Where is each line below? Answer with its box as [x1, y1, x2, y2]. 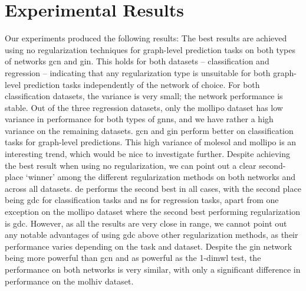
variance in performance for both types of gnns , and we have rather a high [5, 113, 274, 125]
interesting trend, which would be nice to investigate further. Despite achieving [5, 148, 290, 160]
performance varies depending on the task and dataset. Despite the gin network [5, 240, 292, 252]
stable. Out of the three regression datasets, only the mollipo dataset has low [5, 101, 283, 113]
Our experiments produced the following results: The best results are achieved [5, 32, 287, 44]
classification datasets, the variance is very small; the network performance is [5, 90, 283, 102]
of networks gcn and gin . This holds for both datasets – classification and [5, 55, 269, 67]
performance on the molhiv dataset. [5, 274, 134, 287]
